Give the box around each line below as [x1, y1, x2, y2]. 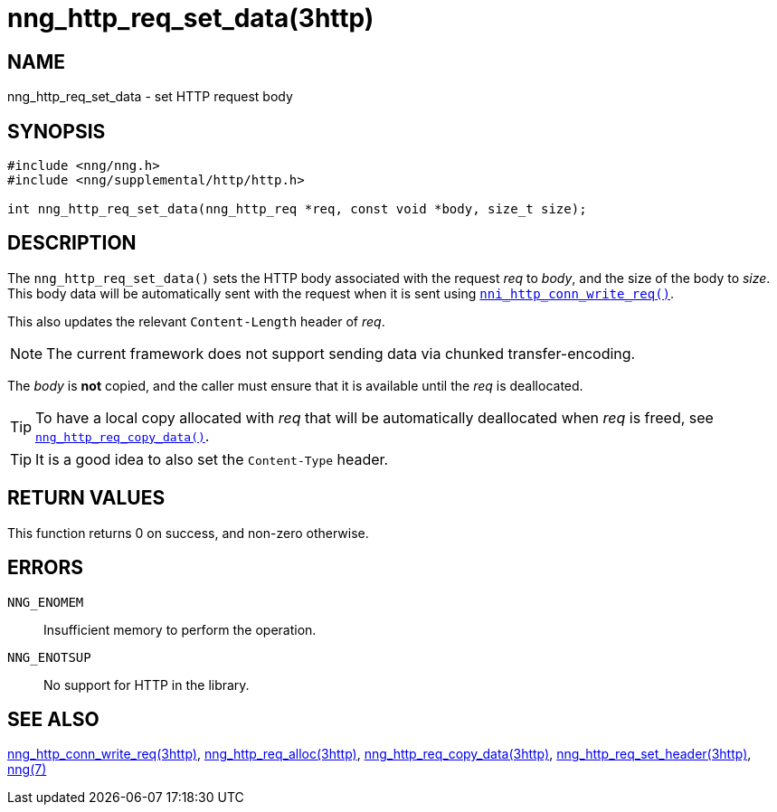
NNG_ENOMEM [7, 594, 84, 609]
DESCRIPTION [7, 231, 137, 255]
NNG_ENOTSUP [7, 649, 91, 665]
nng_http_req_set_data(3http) [7, 3, 374, 33]
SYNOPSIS [7, 119, 106, 143]
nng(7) [7, 761, 47, 778]
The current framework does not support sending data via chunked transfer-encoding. [46, 344, 636, 363]
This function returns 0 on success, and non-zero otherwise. [7, 524, 369, 541]
